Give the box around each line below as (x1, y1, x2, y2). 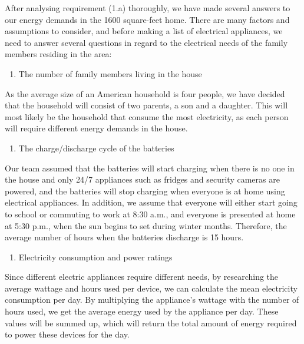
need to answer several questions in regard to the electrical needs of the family (5, 36, 288, 48)
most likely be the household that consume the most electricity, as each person (5, 110, 289, 123)
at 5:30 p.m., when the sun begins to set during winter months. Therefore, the (5, 219, 287, 231)
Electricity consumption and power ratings (18, 250, 173, 263)
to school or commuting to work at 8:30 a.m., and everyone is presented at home (5, 207, 296, 220)
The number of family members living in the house (18, 67, 202, 80)
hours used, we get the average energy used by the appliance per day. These (5, 305, 279, 317)
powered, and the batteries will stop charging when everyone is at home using (5, 184, 285, 197)
